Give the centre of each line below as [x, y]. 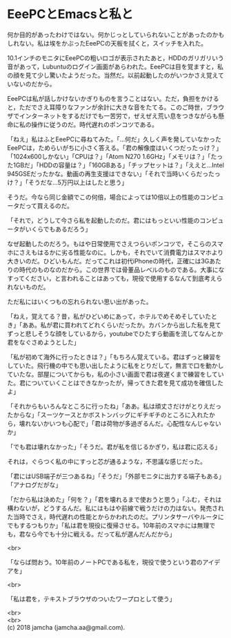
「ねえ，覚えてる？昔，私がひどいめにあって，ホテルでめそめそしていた [109, 316]
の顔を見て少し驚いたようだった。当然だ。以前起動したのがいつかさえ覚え [113, 75]
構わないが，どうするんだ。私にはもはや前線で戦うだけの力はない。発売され [115, 508]
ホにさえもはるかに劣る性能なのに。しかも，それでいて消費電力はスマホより [115, 252]
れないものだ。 [28, 287]
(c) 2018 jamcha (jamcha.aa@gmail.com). [66, 627]
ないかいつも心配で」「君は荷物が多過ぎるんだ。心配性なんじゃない [126, 423]
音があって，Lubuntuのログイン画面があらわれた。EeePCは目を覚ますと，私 [115, 66]
